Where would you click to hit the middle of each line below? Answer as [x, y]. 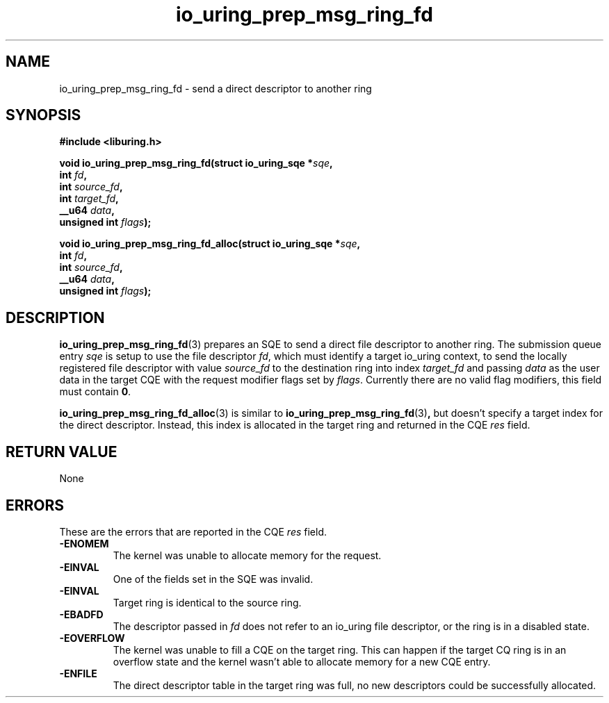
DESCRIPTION [55, 317]
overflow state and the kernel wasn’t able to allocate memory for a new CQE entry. [302, 661]
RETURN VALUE [62, 452]
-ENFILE [78, 673]
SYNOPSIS [43, 115]
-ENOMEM [84, 543]
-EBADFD [81, 614]
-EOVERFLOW [92, 638]
